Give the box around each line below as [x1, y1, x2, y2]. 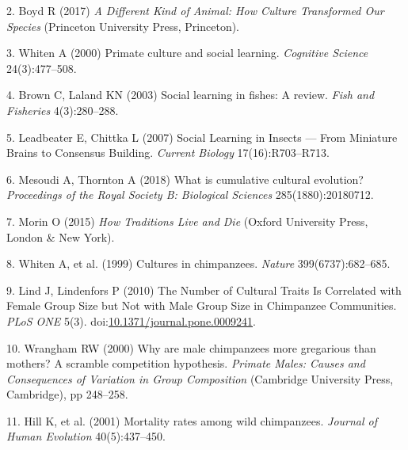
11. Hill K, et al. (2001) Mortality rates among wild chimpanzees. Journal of [6, 412, 378, 429]
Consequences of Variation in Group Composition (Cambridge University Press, [6, 370, 394, 387]
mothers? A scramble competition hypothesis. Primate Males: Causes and [6, 355, 365, 372]
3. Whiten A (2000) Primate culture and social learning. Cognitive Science [6, 44, 368, 61]
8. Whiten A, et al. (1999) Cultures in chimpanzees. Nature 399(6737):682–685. [6, 255, 391, 272]
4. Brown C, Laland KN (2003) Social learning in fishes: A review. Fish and [6, 86, 375, 103]
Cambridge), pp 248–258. [6, 386, 128, 402]
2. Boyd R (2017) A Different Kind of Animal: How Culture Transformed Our [6, 2, 384, 18]
